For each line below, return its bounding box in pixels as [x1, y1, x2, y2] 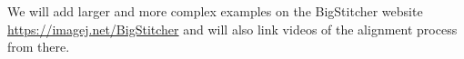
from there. [7, 37, 70, 56]
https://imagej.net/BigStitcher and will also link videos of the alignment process [7, 19, 458, 38]
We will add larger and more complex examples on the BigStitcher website [7, 2, 423, 20]
